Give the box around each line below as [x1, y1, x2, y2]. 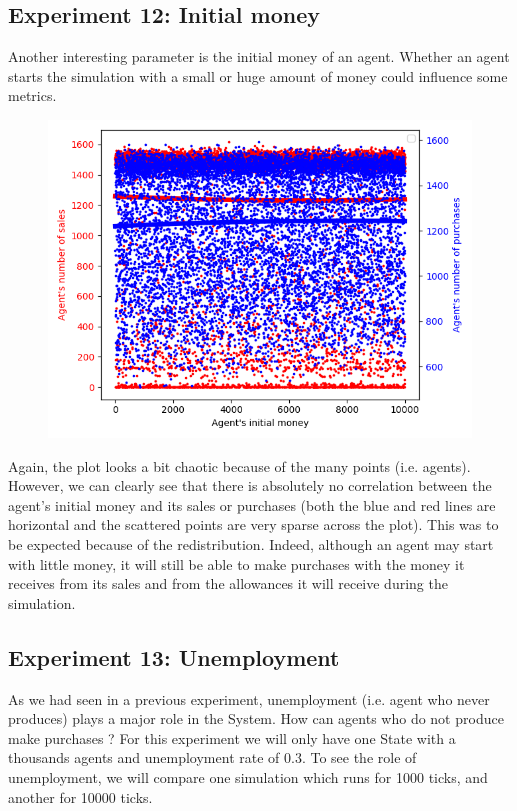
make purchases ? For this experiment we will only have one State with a [8, 727, 456, 748]
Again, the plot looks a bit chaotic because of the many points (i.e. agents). [8, 455, 471, 476]
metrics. [8, 85, 57, 106]
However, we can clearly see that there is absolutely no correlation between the [8, 475, 492, 496]
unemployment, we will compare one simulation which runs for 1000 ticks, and [8, 766, 488, 787]
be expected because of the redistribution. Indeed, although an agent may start [8, 533, 494, 554]
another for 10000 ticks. [8, 786, 153, 807]
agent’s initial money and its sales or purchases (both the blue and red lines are [8, 494, 496, 515]
